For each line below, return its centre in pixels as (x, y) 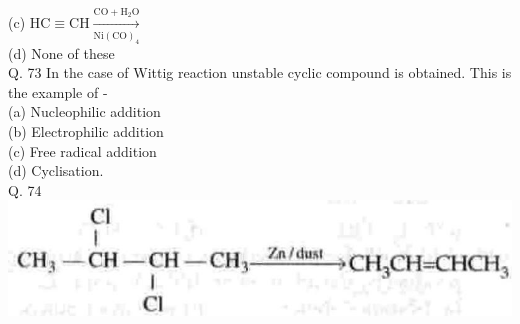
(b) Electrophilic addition (86, 130)
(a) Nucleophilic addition (84, 111)
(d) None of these (61, 52)
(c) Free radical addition (82, 150)
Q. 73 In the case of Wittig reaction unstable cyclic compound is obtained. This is (260, 72)
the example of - (58, 91)
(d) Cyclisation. (56, 170)
